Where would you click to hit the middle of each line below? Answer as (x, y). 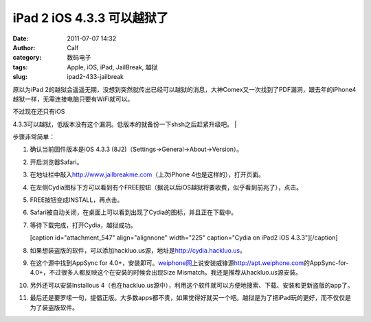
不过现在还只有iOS (39, 112)
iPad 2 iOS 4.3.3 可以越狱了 (90, 18)
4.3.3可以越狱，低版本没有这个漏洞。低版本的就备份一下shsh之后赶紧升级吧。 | (125, 124)
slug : (20, 77)
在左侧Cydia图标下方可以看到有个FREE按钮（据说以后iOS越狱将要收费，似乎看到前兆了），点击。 (166, 187)
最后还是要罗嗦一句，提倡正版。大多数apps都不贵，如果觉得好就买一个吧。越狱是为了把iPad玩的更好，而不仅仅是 (191, 298)
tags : (20, 67)
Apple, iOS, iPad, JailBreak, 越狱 (112, 67)
